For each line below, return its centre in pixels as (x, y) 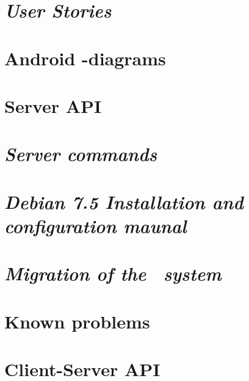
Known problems (77, 321)
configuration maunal (96, 225)
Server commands (81, 154)
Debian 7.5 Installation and (124, 201)
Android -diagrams (85, 58)
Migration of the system (113, 274)
